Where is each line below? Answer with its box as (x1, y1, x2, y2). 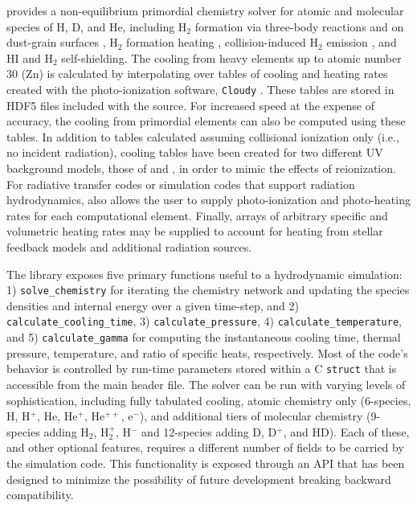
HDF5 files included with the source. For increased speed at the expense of (6, 96, 375, 113)
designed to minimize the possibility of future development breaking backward (6, 470, 391, 487)
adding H (43, 423, 89, 440)
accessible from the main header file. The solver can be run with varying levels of (6, 375, 406, 392)
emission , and (326, 34, 397, 51)
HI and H (6, 49, 53, 66)
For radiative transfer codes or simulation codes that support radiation (6, 175, 355, 192)
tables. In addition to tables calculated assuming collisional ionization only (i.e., (6, 128, 399, 145)
